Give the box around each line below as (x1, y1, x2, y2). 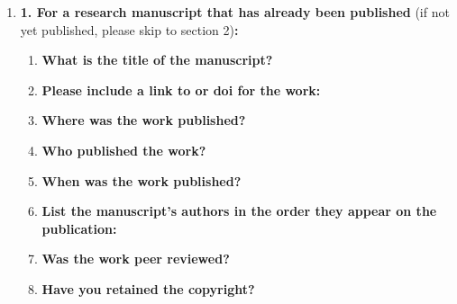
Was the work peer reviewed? (41, 249, 230, 268)
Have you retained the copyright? (41, 279, 255, 298)
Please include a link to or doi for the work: (41, 80, 321, 99)
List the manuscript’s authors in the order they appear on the (41, 201, 437, 220)
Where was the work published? (41, 111, 246, 130)
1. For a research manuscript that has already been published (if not (20, 3, 450, 21)
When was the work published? (41, 171, 242, 190)
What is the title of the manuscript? (41, 50, 273, 69)
